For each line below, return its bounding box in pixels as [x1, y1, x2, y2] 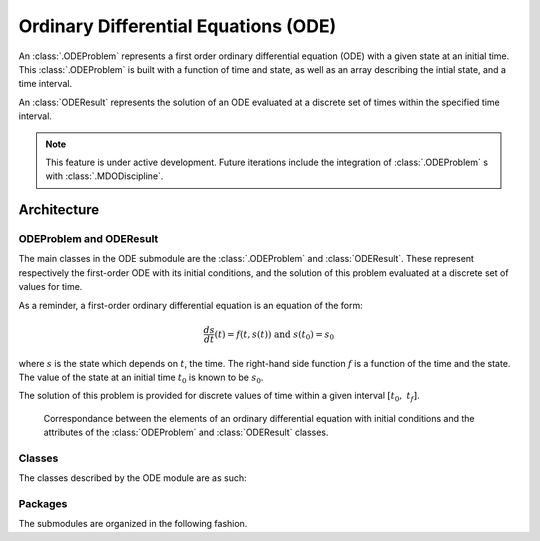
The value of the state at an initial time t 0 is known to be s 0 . [18, 371, 264, 385]
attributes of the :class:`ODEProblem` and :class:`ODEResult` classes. [43, 426, 329, 439]
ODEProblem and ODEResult [18, 232, 159, 246]
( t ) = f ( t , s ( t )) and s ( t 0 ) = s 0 [214, 328, 335, 342]
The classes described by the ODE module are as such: [18, 472, 247, 484]
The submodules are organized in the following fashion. [18, 518, 248, 530]
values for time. [18, 281, 83, 293]
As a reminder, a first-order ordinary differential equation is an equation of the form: [18, 299, 364, 311]
